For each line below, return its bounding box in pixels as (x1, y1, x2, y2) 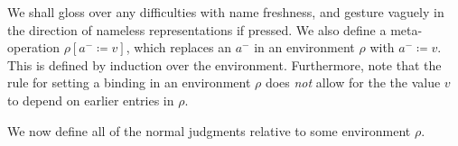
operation (7, 38, 61, 57)
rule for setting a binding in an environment (7, 73, 251, 92)
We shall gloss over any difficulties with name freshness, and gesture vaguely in (7, 3, 444, 21)
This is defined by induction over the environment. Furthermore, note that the (7, 55, 442, 74)
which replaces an (134, 38, 232, 57)
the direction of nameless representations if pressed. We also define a (7, 20, 387, 39)
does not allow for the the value (265, 73, 441, 92)
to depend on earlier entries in (7, 90, 174, 109)
